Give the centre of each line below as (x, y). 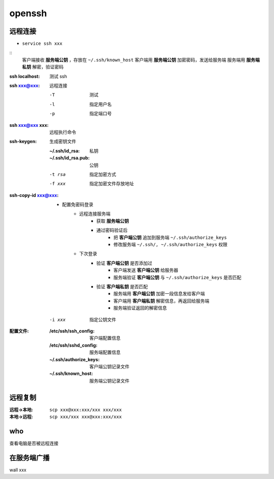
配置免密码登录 (78, 204)
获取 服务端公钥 (113, 221)
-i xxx (58, 319)
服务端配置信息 (105, 352)
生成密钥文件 (63, 142)
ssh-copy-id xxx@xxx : (34, 195)
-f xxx (58, 184)
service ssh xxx (42, 44)
